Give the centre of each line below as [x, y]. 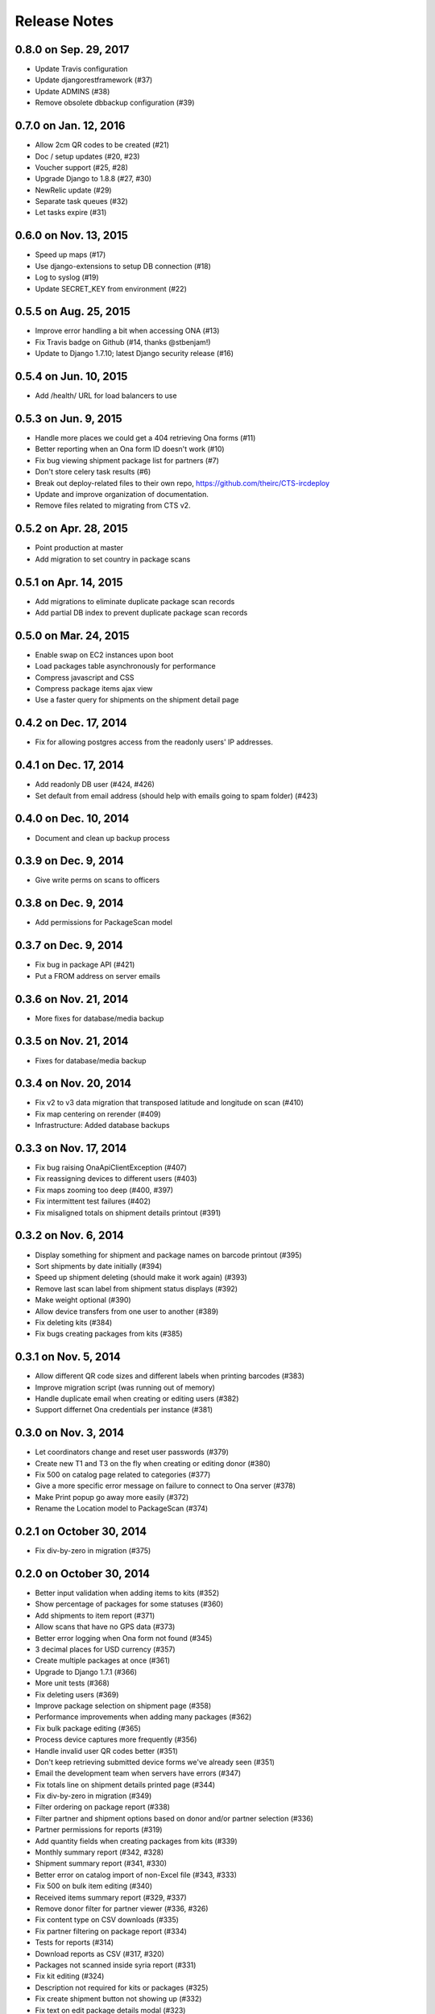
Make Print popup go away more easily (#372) [112, 1497]
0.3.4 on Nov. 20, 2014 [73, 1084]
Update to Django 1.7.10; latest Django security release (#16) [134, 354]
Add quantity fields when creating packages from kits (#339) [136, 1841]
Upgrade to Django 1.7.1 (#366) [86, 1672]
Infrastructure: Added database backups [102, 1125]
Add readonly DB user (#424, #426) [95, 785]
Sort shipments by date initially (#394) [99, 1266]
